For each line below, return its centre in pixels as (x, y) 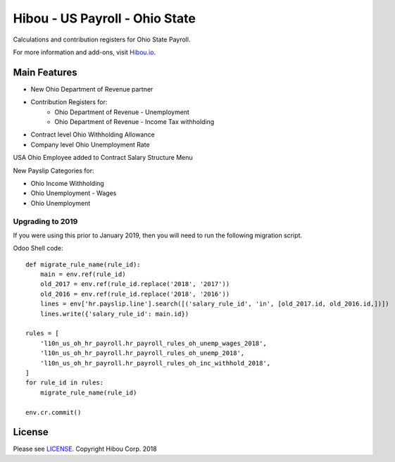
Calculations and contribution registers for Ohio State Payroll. (102, 39)
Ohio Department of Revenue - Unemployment (122, 112)
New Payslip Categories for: (54, 170)
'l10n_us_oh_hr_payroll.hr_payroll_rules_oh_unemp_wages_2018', (153, 343)
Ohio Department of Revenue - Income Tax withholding (134, 122)
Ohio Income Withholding (68, 183)
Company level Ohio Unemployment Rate (90, 144)
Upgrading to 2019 (45, 221)
